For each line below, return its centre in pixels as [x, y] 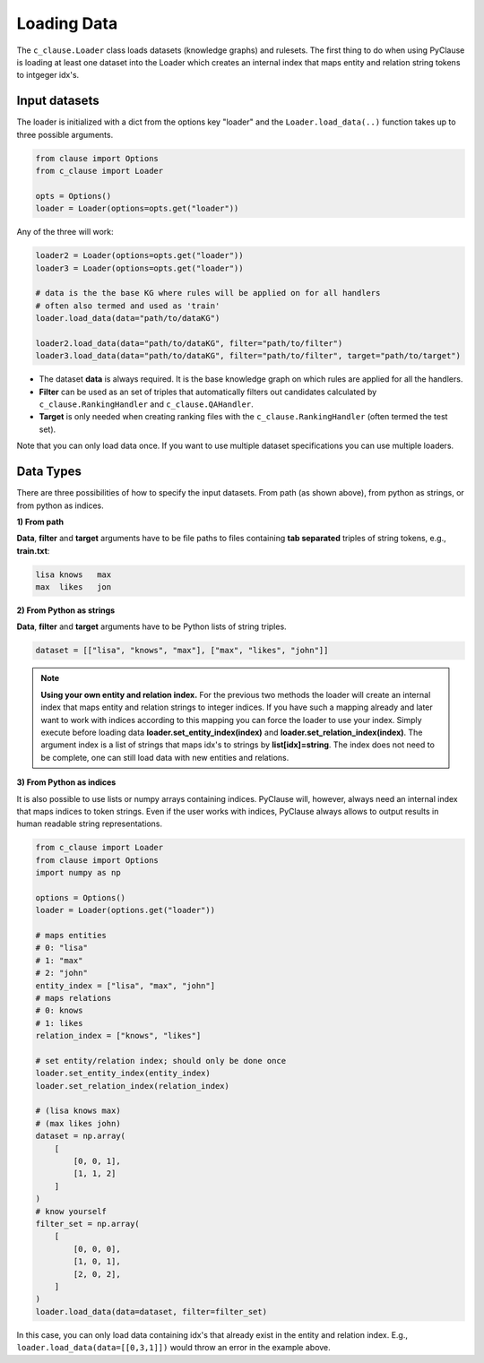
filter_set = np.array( [88, 1224]
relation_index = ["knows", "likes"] [118, 1036]
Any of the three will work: [65, 232]
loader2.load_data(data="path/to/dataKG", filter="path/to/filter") [189, 343]
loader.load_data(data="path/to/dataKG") [128, 319]
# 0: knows [59, 1011]
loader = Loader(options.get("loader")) [125, 910]
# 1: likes [59, 1023]
